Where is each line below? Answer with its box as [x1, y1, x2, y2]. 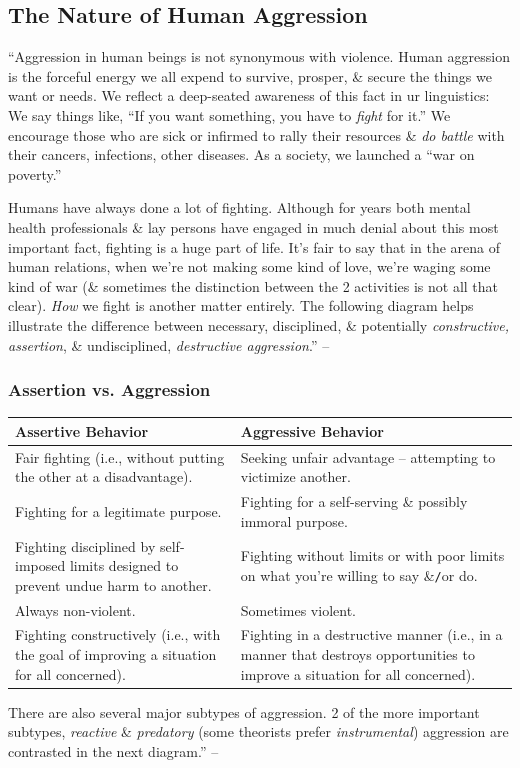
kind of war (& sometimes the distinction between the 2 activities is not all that [8, 275, 498, 296]
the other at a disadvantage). [15, 466, 193, 487]
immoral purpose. [240, 510, 348, 531]
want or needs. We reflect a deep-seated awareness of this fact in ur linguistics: [8, 85, 490, 106]
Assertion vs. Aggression [8, 377, 211, 402]
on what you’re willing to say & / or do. [240, 564, 478, 585]
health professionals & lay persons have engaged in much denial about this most [8, 216, 499, 237]
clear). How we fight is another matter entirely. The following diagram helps [8, 295, 474, 316]
